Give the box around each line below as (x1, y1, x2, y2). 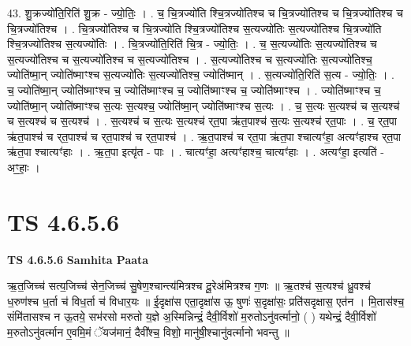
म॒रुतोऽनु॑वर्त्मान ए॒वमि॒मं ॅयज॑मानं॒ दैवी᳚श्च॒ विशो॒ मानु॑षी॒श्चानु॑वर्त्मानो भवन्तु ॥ (7, 324, 290, 340)
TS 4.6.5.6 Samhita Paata (7, 251, 149, 267)
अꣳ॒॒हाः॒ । (7, 158, 40, 175)
